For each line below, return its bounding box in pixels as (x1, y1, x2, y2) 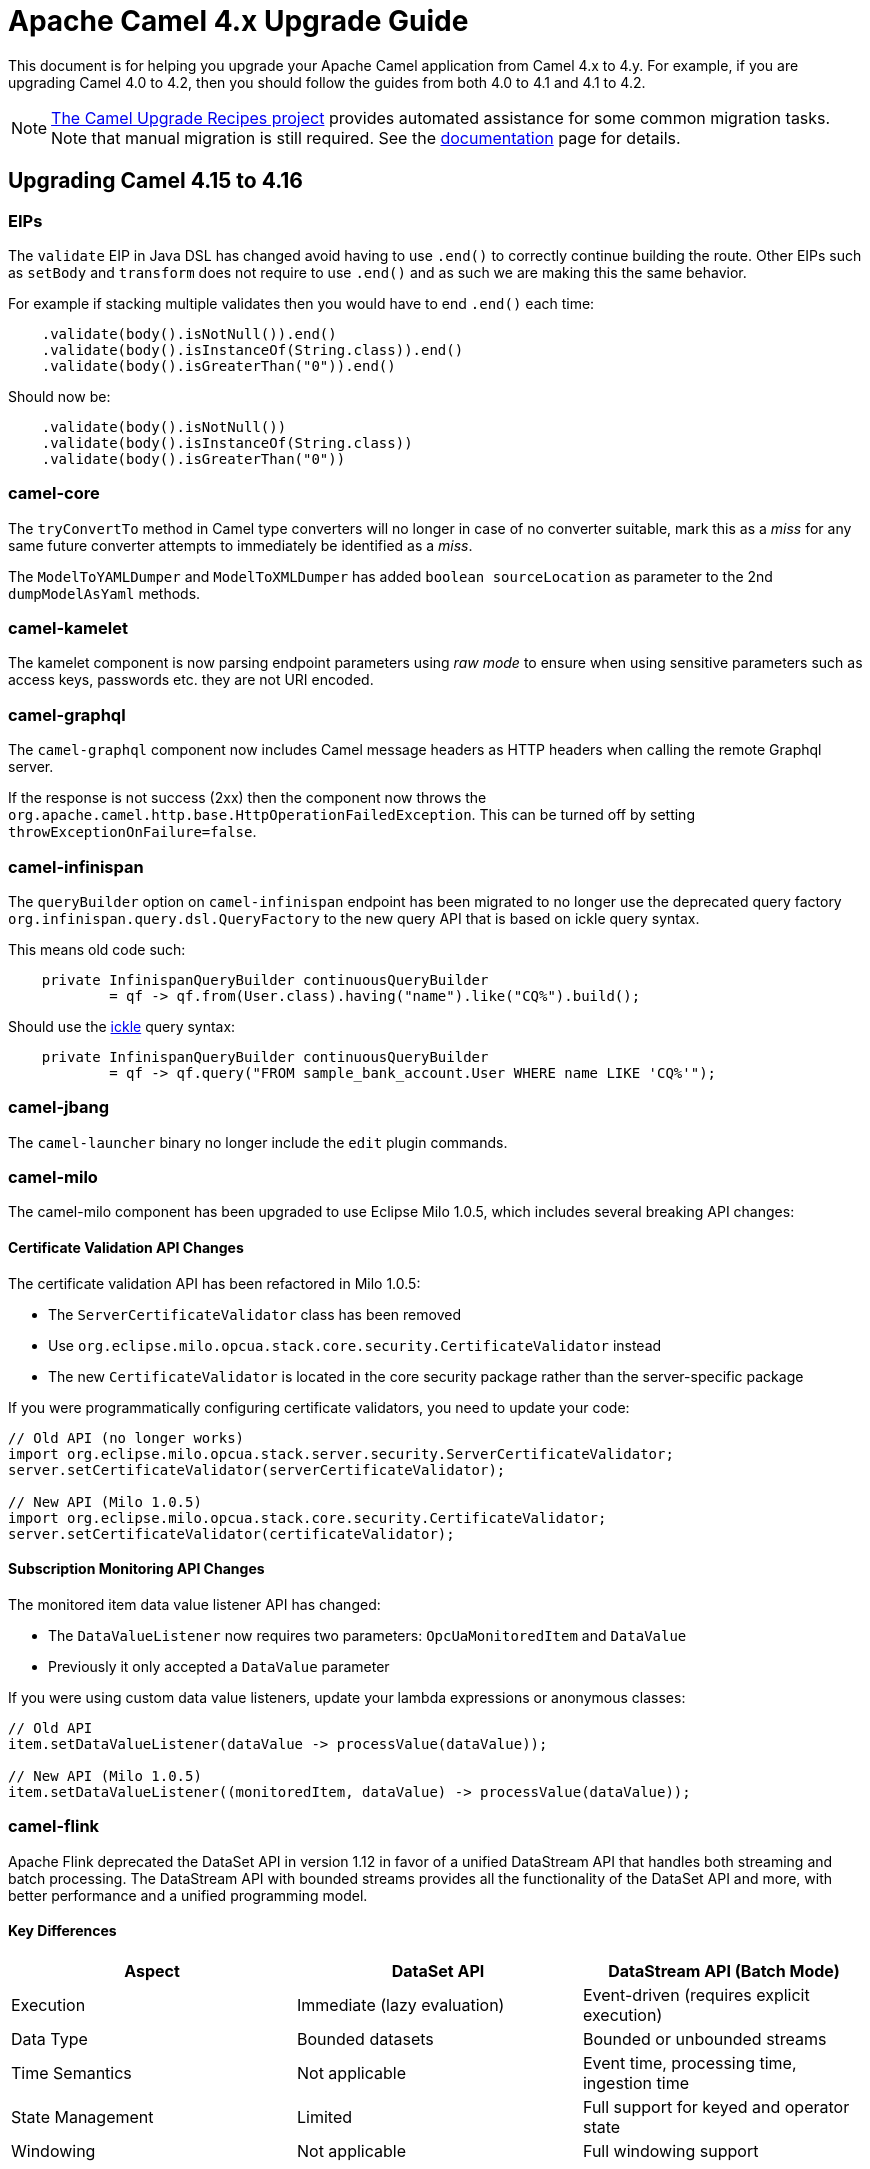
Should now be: (8, 387, 111, 405)
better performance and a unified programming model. (8, 1886, 368, 1904)
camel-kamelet (8, 618, 128, 639)
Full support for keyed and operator (582, 2096, 850, 2117)
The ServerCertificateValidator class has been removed (48, 1305, 461, 1323)
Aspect (124, 1960, 180, 1981)
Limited (296, 2106, 352, 2127)
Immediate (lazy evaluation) (296, 1994, 505, 2015)
